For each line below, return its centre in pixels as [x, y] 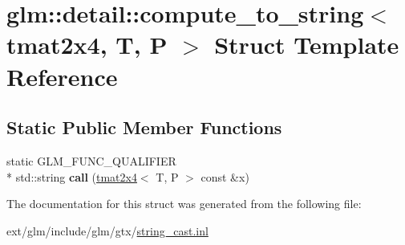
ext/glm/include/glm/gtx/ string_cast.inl [107, 230]
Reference [62, 76]
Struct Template [307, 45]
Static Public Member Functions [144, 127]
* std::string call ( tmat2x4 [72, 176]
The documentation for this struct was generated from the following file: [184, 204]
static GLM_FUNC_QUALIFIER [91, 160]
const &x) [225, 176]
